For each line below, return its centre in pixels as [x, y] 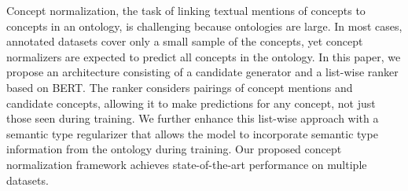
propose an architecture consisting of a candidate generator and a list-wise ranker [202, 72]
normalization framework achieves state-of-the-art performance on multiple [187, 164]
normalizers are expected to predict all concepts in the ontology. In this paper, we [204, 56]
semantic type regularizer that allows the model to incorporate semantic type [192, 133]
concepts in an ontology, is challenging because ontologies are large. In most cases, [204, 26]
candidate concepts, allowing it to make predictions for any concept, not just [191, 103]
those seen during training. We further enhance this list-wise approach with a [193, 118]
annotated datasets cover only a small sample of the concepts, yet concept [185, 41]
